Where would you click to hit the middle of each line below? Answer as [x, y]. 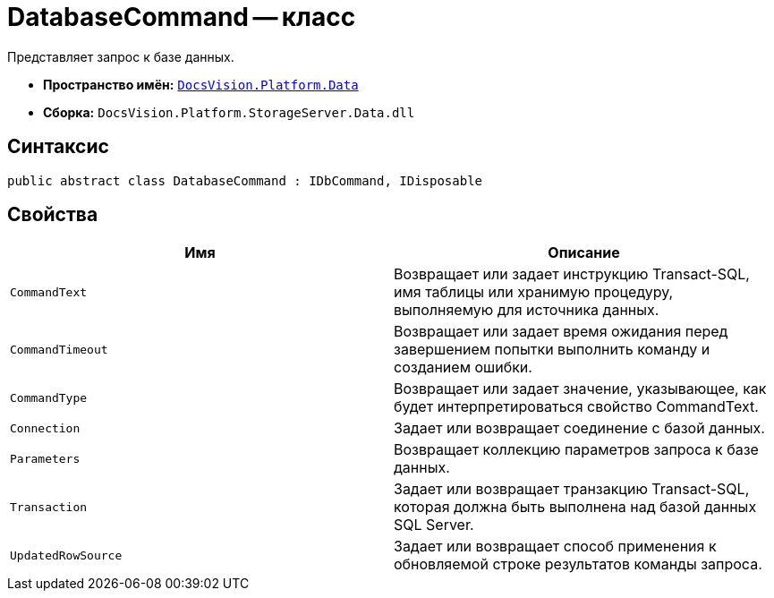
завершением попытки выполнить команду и [552, 350]
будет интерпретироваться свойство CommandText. [576, 407]
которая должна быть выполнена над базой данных [575, 507]
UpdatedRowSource [66, 555]
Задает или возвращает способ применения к [555, 547]
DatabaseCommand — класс [182, 17]
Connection [45, 428]
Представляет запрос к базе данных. [121, 56]
